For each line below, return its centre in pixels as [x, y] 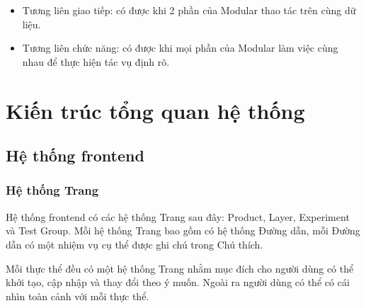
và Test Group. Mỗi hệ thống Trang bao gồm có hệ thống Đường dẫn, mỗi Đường [183, 230]
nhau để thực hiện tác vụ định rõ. [96, 61]
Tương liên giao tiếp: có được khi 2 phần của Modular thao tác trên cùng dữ [189, 10]
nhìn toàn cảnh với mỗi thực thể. [78, 296]
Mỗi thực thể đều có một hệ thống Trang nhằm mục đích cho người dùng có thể [180, 268]
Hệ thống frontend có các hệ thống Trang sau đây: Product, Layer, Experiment [178, 216]
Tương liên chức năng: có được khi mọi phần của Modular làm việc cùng [180, 48]
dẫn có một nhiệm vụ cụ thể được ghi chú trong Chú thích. [135, 244]
